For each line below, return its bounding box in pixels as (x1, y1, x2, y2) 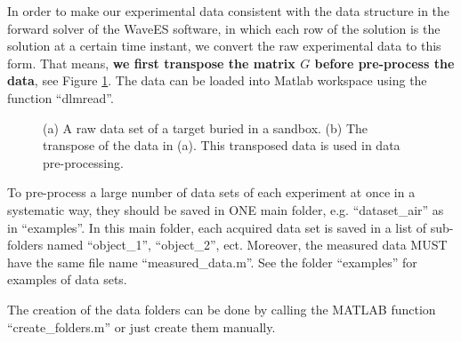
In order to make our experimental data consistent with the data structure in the (7, 2, 450, 20)
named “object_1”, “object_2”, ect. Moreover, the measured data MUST (46, 235, 448, 254)
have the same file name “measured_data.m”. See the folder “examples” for (7, 252, 417, 271)
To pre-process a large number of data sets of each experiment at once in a (7, 183, 416, 202)
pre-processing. (43, 153, 124, 171)
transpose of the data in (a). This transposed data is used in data (43, 136, 400, 155)
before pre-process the (314, 53, 455, 72)
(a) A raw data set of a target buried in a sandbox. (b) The (43, 118, 368, 137)
